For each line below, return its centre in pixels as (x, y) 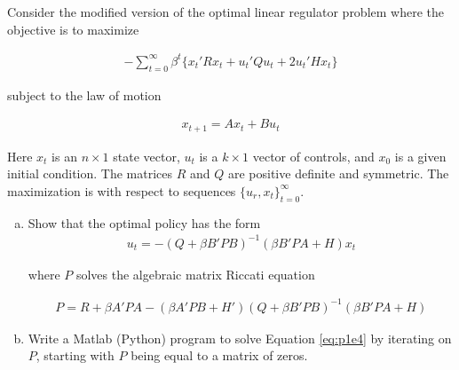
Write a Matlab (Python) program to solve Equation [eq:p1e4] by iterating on (240, 338)
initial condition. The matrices (90, 173)
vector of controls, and (313, 156)
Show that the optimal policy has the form (144, 222)
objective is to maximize (73, 29)
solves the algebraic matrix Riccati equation (195, 274)
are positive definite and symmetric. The (338, 173)
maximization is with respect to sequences (122, 190)
